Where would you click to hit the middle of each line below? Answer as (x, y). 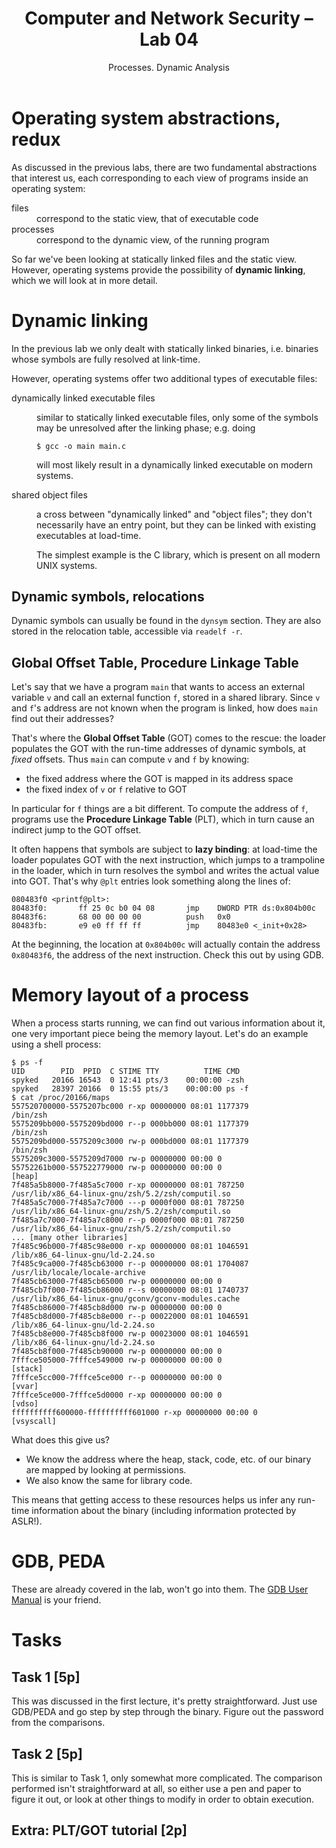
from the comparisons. (58, 1723)
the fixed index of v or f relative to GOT (106, 789)
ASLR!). (27, 1521)
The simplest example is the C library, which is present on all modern (178, 554)
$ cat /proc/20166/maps (61, 1098)
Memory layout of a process (130, 995)
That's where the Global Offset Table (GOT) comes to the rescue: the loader (168, 738)
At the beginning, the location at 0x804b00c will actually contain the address (166, 944)
